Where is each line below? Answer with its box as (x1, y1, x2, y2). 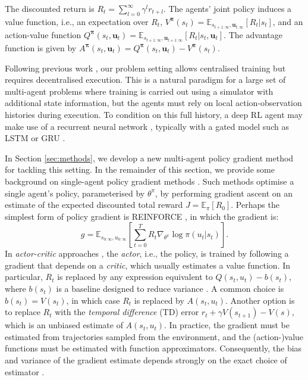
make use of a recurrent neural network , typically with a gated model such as (5, 120, 289, 132)
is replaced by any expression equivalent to (57, 270, 213, 283)
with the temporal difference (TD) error (55, 306, 199, 318)
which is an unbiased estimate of (5, 319, 123, 331)
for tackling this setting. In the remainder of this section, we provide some (5, 163, 275, 176)
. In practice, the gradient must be (164, 319, 290, 331)
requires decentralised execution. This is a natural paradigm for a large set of (5, 73, 286, 86)
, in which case (66, 294, 120, 306)
